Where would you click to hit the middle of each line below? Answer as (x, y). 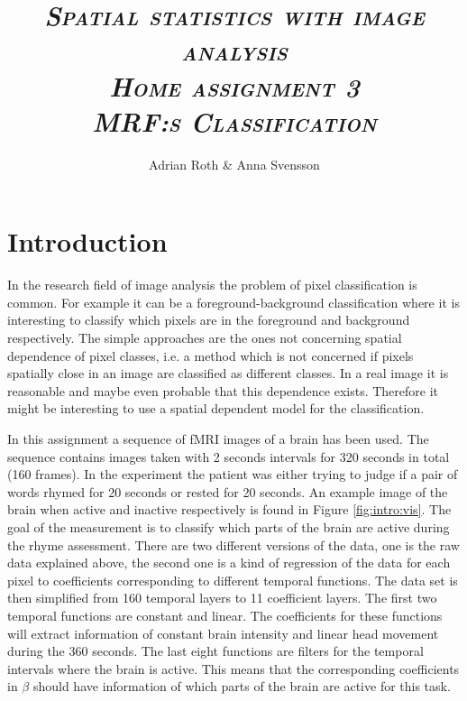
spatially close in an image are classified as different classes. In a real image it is (228, 373)
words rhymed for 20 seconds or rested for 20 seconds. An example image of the (228, 491)
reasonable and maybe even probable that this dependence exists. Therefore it (223, 390)
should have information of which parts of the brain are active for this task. (242, 686)
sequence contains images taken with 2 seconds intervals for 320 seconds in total (229, 456)
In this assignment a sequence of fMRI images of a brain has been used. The (218, 438)
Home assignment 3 (234, 86)
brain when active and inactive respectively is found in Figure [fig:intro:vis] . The (229, 509)
